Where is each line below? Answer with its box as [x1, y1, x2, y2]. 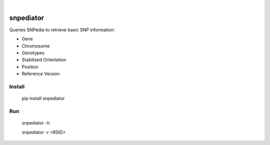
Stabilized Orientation [21, 57, 66, 63]
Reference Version [21, 71, 60, 77]
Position [21, 64, 38, 70]
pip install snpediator [21, 95, 65, 102]
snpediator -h [21, 120, 50, 126]
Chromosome [21, 43, 50, 49]
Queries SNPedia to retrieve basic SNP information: [9, 26, 115, 32]
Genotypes [21, 50, 45, 56]
